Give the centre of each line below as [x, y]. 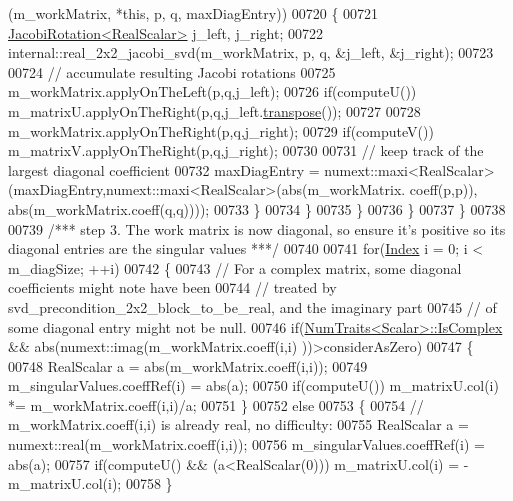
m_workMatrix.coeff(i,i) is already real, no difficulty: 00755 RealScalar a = [238, 424]
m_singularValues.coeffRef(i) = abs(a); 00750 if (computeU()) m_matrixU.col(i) [253, 385]
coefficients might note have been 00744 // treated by [172, 287]
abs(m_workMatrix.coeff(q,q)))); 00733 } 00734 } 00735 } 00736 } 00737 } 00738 [257, 208]
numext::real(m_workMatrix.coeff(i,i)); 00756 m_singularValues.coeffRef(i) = [246, 444]
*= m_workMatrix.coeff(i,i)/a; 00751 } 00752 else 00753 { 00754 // [216, 404]
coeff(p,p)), [443, 189]
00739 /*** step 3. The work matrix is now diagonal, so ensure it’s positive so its [257, 228]
